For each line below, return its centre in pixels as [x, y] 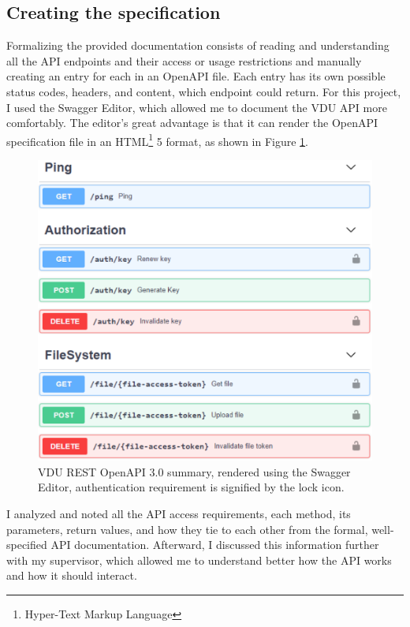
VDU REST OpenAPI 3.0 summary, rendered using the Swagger [194, 471]
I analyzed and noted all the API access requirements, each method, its [179, 513]
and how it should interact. [72, 575]
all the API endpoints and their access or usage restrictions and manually [184, 60]
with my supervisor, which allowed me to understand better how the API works [199, 560]
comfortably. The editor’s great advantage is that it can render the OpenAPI [192, 123]
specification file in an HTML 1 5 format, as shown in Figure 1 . [158, 140]
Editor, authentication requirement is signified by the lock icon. [191, 487]
